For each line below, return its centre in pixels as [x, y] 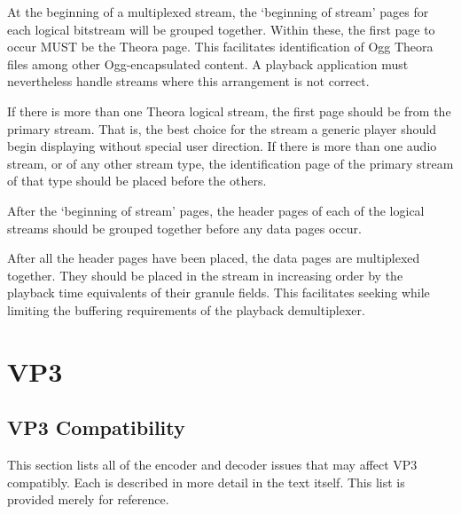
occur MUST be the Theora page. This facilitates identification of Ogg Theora [220, 47]
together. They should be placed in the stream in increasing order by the [205, 275]
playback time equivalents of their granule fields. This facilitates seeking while [219, 293]
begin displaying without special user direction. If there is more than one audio [222, 146]
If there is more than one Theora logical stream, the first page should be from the [229, 111]
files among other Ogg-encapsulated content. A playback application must [208, 63]
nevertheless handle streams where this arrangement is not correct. [188, 81]
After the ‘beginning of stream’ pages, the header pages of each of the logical [216, 210]
